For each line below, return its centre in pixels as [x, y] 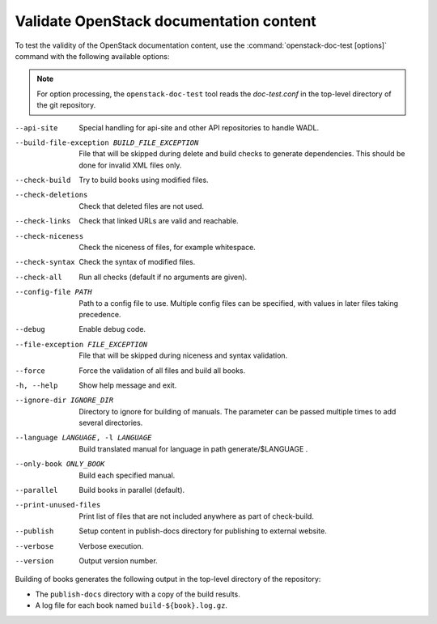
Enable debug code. [112, 329]
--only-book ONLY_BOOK [60, 464]
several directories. [111, 423]
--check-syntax [45, 262]
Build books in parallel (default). [132, 490]
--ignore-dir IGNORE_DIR [64, 400]
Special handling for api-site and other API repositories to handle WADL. [199, 127]
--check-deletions [51, 195]
